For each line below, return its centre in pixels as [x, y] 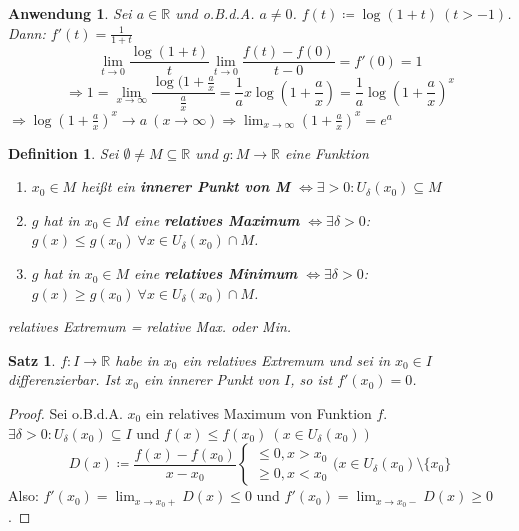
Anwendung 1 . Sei [70, 13]
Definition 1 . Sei [63, 152]
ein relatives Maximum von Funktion [258, 413]
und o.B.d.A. [215, 13]
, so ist [311, 379]
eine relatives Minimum [216, 273]
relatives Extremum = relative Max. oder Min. [150, 326]
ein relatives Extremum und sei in [286, 359]
